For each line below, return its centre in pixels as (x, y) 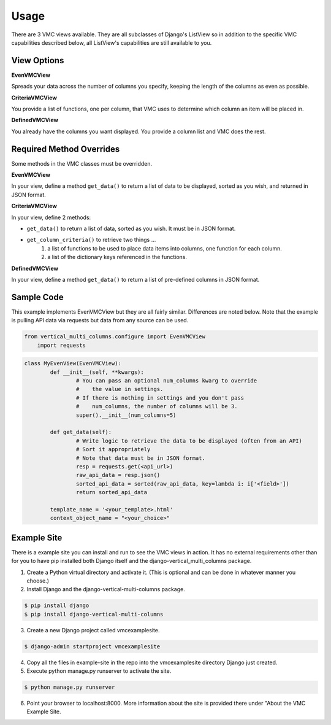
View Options (38, 60)
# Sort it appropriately (113, 449)
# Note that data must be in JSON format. (140, 458)
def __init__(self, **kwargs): (97, 372)
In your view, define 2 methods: (51, 217)
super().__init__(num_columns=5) (126, 415)
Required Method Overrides (66, 149)
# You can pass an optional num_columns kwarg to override (166, 381)
